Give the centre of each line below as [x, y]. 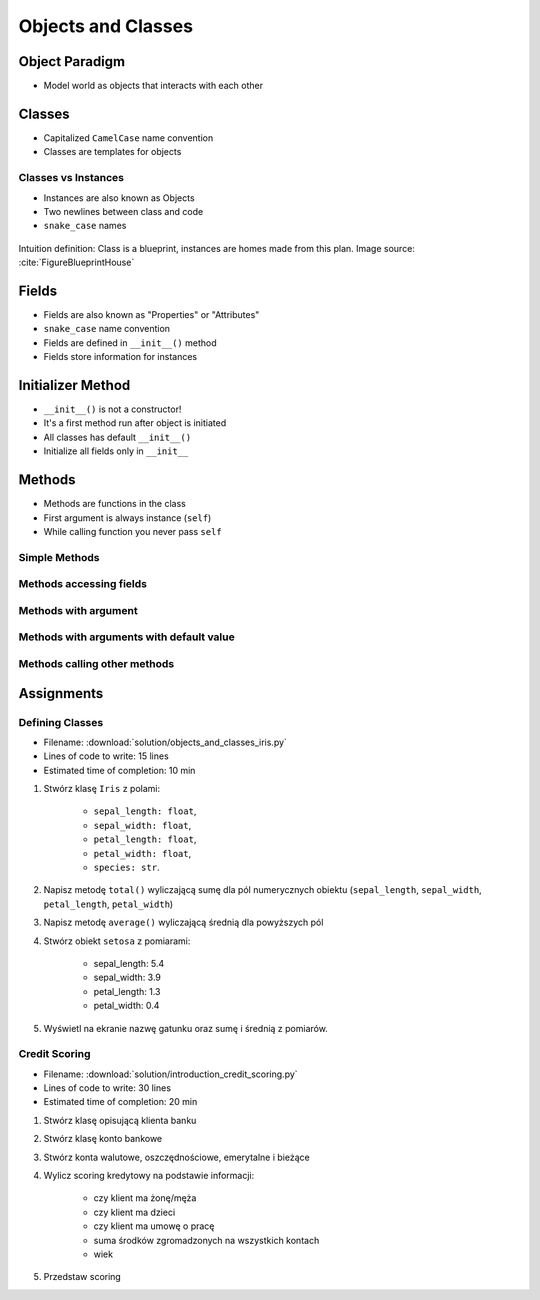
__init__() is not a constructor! [112, 409]
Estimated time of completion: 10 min [119, 770]
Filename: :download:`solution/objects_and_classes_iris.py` [165, 742]
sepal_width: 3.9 [127, 977]
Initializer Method [74, 385]
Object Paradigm [71, 61]
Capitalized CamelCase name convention [128, 137]
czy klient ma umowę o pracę [154, 1226]
